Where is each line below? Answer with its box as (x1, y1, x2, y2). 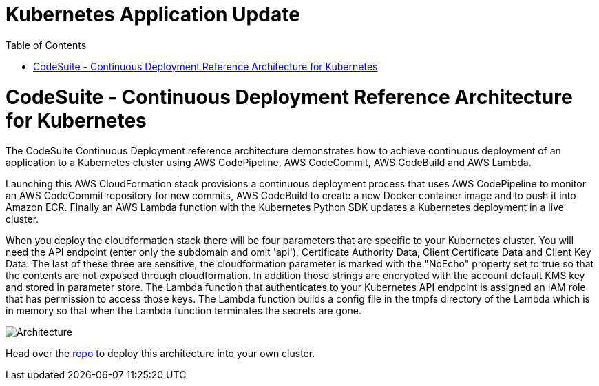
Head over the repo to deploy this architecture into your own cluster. (6, 347, 315, 360)
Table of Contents (6, 39, 87, 51)
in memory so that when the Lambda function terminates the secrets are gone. (6, 305, 362, 317)
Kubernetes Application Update (6, 3, 300, 26)
